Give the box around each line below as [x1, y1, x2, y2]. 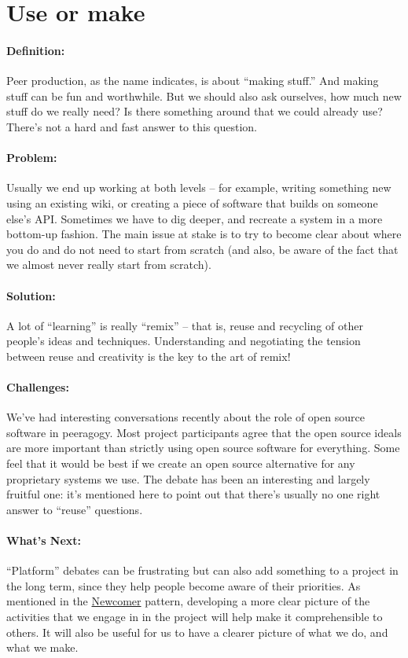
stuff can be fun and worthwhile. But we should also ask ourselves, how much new [6, 87, 402, 104]
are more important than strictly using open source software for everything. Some [6, 439, 400, 456]
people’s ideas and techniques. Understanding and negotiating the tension [6, 333, 361, 349]
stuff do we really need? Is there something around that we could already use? [6, 103, 383, 119]
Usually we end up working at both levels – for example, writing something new [6, 179, 391, 196]
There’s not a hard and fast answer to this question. [6, 118, 258, 134]
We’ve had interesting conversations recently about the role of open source [6, 409, 365, 425]
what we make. [6, 639, 79, 656]
